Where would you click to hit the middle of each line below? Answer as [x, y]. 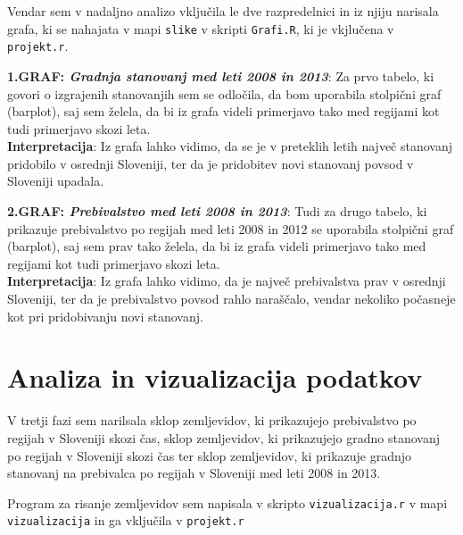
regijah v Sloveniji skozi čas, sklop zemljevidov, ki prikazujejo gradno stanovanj [224, 437]
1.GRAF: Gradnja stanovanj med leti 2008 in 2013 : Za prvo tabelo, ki [221, 75]
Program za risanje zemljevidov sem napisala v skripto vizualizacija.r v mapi [227, 502]
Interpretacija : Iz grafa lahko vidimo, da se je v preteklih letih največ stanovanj [230, 146]
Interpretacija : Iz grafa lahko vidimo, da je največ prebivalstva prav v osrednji [227, 281]
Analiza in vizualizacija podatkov [215, 377]
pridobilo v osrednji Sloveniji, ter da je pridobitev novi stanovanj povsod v [211, 163]
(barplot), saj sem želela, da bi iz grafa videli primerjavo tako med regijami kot [223, 111]
